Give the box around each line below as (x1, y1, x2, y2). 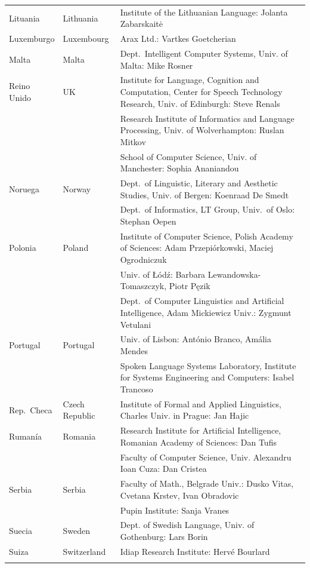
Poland (63, 241, 89, 254)
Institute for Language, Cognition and (120, 73, 259, 86)
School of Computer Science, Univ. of (120, 150, 257, 162)
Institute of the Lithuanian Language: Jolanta (120, 5, 288, 18)
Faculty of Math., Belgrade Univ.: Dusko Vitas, (120, 477, 294, 490)
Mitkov (120, 135, 146, 148)
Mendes (120, 344, 148, 357)
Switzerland (63, 545, 106, 557)
